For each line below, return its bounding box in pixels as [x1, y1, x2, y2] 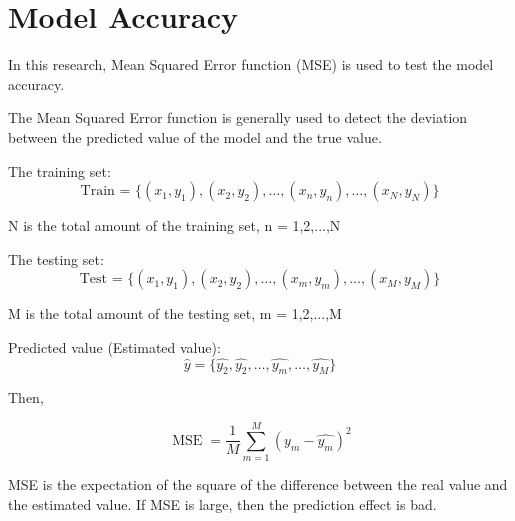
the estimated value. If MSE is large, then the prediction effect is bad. [8, 493, 437, 514]
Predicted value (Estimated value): [8, 336, 221, 357]
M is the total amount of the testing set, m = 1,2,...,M [8, 303, 342, 324]
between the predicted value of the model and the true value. [8, 126, 382, 147]
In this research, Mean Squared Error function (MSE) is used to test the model [8, 54, 494, 75]
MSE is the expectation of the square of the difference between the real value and [8, 474, 508, 495]
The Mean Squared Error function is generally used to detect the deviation [8, 107, 468, 128]
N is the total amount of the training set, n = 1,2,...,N [8, 215, 341, 236]
